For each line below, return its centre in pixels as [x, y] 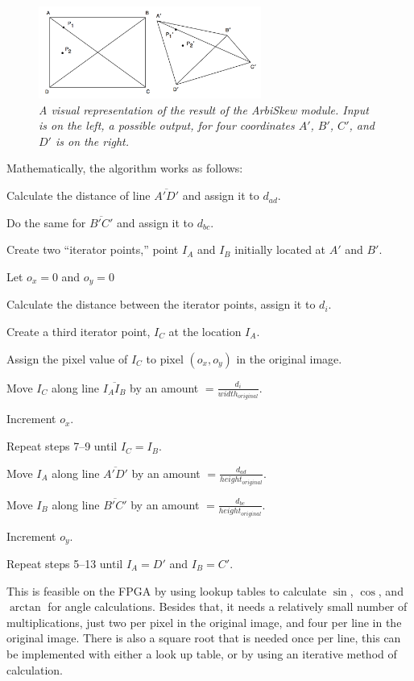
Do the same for [46, 222]
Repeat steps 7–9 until [62, 446]
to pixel [165, 358]
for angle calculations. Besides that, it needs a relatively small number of [228, 606]
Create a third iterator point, [79, 331]
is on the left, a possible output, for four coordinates [167, 125]
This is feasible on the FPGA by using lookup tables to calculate [167, 590]
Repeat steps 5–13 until [65, 563]
